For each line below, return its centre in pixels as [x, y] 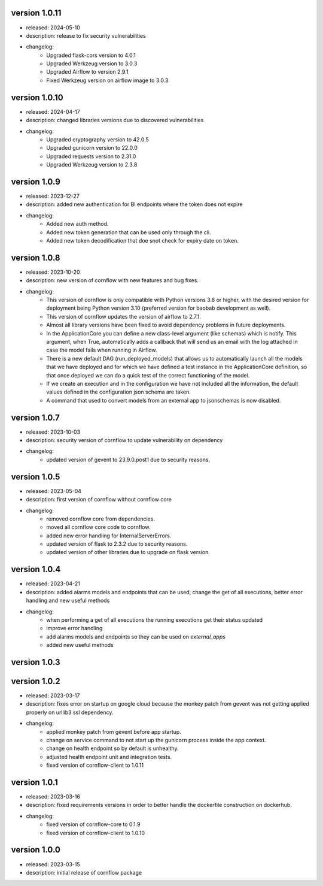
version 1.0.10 [37, 97]
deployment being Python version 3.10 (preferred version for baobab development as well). [159, 308]
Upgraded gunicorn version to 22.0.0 [92, 148]
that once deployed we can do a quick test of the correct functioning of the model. [148, 375]
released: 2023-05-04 [54, 491]
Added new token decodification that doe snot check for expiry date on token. [143, 240]
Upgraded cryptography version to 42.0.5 [97, 139]
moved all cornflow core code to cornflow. [98, 527]
